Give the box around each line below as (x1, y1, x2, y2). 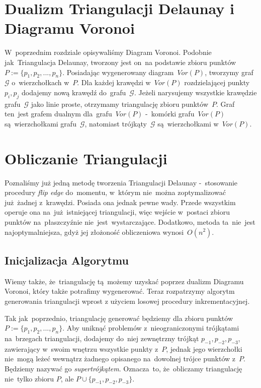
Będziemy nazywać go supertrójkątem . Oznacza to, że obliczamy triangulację (5, 363, 242, 373)
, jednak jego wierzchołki (166, 343, 242, 354)
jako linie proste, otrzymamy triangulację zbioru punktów (31, 98, 209, 109)
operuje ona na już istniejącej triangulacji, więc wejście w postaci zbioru (5, 207, 230, 217)
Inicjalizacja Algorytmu (5, 252, 129, 268)
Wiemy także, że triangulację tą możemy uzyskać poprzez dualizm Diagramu (5, 276, 244, 286)
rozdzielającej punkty (184, 77, 250, 88)
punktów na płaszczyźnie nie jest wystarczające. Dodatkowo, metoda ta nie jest (5, 216, 255, 227)
